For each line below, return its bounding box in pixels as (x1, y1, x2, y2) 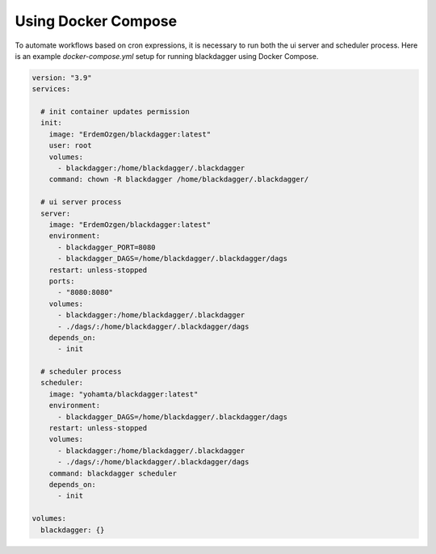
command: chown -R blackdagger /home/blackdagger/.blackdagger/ (48, 174, 309, 184)
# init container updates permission (40, 107, 190, 116)
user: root (48, 141, 92, 150)
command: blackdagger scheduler (48, 468, 178, 478)
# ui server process (40, 198, 122, 207)
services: (31, 85, 71, 94)
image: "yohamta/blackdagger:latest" (48, 389, 199, 399)
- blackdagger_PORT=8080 (57, 242, 157, 252)
